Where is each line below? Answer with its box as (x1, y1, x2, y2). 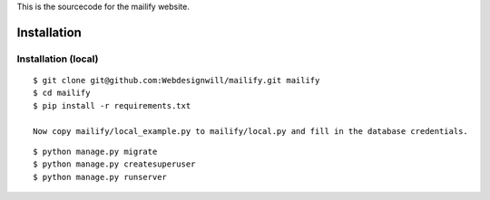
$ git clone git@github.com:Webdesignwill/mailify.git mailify (33, 75, 320, 85)
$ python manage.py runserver (33, 172, 168, 182)
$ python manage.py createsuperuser (33, 159, 196, 169)
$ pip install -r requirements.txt (33, 100, 191, 110)
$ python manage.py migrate (33, 146, 158, 157)
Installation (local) (16, 52, 99, 65)
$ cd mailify (33, 88, 91, 99)
